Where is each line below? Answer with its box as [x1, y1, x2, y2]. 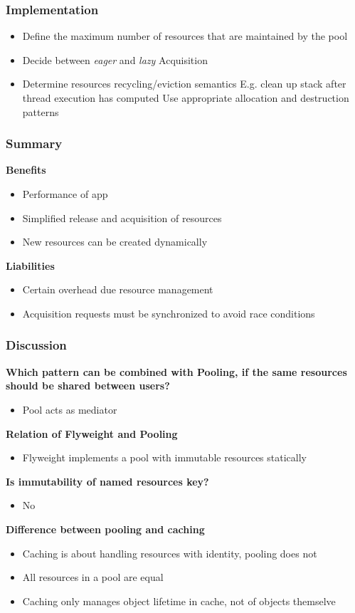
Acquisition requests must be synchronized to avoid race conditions [22, 305, 315, 320]
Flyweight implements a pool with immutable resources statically [22, 450, 307, 465]
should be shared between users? [6, 378, 170, 393]
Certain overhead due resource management [22, 282, 213, 297]
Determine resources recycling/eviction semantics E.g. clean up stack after [22, 76, 346, 91]
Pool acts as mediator [22, 402, 117, 416]
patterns [22, 104, 59, 119]
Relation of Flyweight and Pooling [6, 426, 178, 441]
